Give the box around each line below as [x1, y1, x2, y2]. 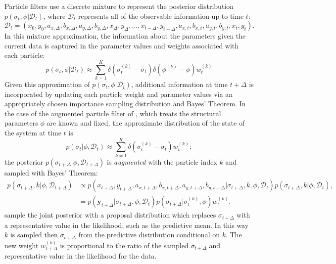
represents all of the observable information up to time [78, 10, 244, 21]
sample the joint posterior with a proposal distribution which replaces [4, 210, 216, 220]
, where [43, 10, 66, 21]
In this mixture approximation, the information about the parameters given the [4, 31, 246, 41]
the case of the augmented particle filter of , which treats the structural [4, 108, 221, 118]
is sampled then [10, 229, 58, 240]
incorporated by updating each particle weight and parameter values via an [4, 88, 233, 99]
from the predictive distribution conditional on [78, 229, 220, 240]
